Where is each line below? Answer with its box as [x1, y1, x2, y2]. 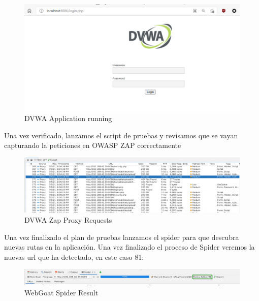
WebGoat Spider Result [24, 287, 99, 297]
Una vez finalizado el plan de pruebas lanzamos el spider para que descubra [4, 231, 239, 242]
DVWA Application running [24, 113, 112, 124]
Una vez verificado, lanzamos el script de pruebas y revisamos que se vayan [4, 130, 238, 140]
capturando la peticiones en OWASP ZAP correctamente [4, 140, 181, 150]
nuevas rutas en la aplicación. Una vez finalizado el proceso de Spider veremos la [4, 242, 255, 252]
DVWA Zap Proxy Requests [24, 215, 112, 225]
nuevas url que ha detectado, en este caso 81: [4, 251, 144, 262]
